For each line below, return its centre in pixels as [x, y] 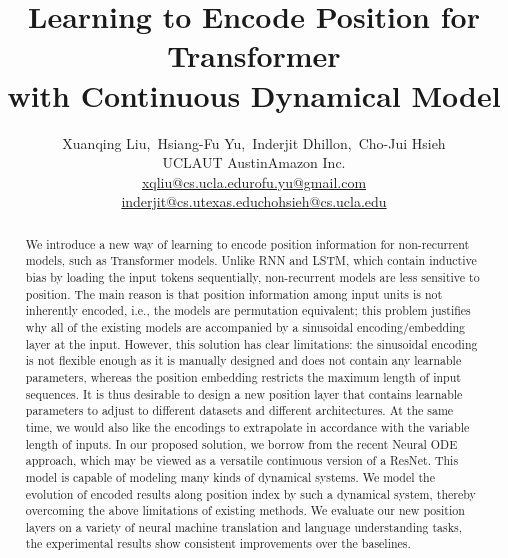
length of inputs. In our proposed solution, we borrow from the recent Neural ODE [241, 443]
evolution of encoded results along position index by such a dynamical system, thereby [250, 493]
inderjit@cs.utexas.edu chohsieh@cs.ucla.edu [254, 201]
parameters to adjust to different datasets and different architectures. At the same [239, 410]
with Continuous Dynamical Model [254, 94]
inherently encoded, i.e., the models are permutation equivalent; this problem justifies [248, 310]
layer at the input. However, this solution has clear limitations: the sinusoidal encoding [251, 343]
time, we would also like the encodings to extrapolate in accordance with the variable [247, 426]
